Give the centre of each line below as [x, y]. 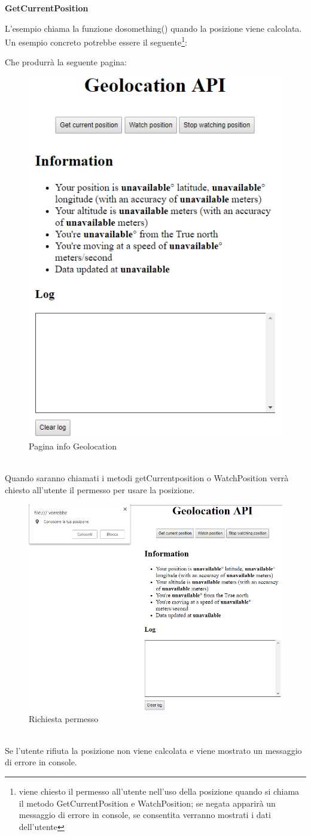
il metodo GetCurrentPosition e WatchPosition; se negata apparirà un [147, 803]
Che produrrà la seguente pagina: [66, 62]
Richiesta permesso [64, 718]
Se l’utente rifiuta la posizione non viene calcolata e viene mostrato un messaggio [153, 750]
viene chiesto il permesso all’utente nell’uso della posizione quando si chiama [159, 791]
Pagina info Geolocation [73, 446]
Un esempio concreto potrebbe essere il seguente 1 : [96, 41]
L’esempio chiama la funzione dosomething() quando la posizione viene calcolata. [153, 28]
